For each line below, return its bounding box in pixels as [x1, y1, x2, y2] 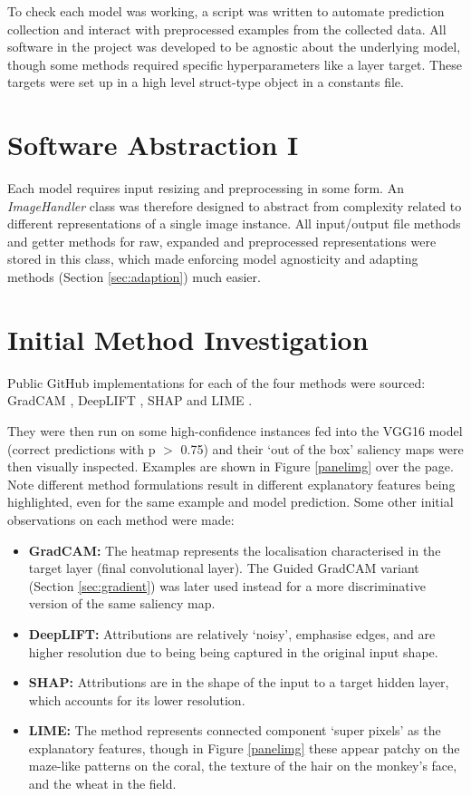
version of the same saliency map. [28, 594, 216, 613]
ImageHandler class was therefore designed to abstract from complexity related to [7, 196, 462, 215]
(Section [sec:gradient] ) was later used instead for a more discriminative [28, 576, 426, 595]
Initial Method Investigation [7, 320, 369, 357]
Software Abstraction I [7, 126, 299, 163]
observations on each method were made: [7, 510, 235, 529]
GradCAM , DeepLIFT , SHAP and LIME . [7, 391, 253, 410]
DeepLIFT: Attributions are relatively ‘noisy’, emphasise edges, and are [28, 624, 436, 643]
